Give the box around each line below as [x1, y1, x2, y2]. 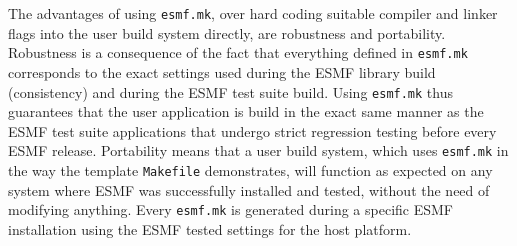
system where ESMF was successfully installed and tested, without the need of [8, 179, 490, 200]
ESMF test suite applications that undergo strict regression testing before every [8, 120, 497, 141]
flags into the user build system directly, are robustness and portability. [8, 22, 446, 43]
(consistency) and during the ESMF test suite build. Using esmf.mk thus [8, 81, 454, 102]
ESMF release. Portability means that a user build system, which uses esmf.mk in [8, 140, 509, 161]
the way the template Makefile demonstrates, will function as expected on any [8, 160, 493, 180]
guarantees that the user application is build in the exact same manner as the [8, 101, 484, 122]
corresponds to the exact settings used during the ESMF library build [8, 61, 436, 82]
